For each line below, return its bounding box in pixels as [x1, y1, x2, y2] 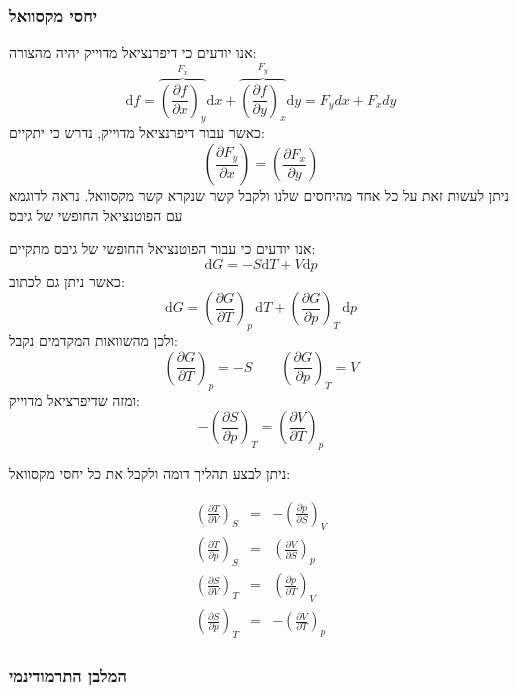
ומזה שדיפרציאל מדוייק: [9, 389, 140, 410]
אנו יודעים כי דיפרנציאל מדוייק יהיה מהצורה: [9, 42, 257, 63]
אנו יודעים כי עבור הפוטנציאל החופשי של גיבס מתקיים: [9, 238, 316, 259]
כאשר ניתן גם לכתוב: [9, 270, 125, 291]
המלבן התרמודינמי [9, 662, 127, 687]
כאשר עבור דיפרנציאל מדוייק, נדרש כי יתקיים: [9, 122, 265, 143]
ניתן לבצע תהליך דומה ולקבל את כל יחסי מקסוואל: [9, 463, 291, 483]
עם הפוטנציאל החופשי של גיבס [9, 204, 183, 225]
